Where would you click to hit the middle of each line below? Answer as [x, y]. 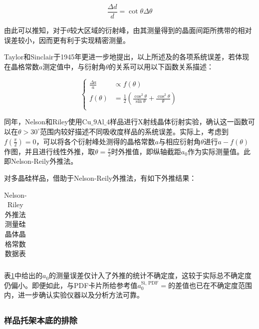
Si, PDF [150, 283]
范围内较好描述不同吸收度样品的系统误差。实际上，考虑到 [134, 131]
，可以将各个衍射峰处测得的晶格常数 [96, 141]
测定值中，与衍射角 [74, 66]
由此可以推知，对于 [35, 30]
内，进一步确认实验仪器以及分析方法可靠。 [74, 295]
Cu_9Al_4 [96, 123]
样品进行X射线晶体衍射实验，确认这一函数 [179, 122]
